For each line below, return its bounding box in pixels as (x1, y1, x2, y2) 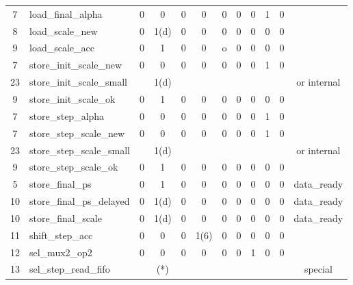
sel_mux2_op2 (29, 245, 92, 259)
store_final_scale (29, 210, 102, 225)
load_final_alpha (29, 6, 103, 21)
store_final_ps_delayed (29, 194, 130, 208)
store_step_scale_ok (29, 160, 118, 174)
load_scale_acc (29, 40, 94, 55)
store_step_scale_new (29, 125, 125, 140)
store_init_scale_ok (29, 91, 116, 106)
